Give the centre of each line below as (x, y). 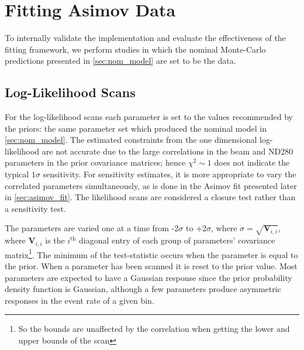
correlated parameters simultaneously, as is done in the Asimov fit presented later (151, 185)
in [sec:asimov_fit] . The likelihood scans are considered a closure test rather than (150, 197)
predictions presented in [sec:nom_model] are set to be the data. (120, 61)
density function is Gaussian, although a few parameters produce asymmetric (143, 289)
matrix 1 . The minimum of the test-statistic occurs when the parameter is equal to (151, 253)
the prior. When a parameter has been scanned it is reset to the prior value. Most (151, 265)
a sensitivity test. (35, 208)
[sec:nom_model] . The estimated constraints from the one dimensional (131, 140)
